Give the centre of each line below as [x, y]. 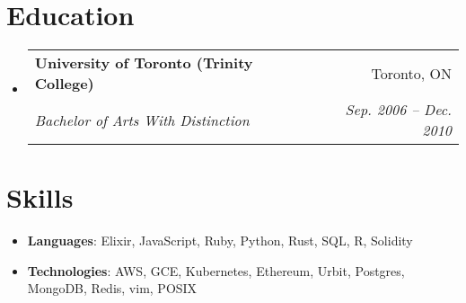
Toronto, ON [411, 73]
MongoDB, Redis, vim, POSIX [112, 288]
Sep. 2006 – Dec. [398, 110]
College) [64, 84]
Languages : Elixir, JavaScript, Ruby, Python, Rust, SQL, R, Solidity [220, 241]
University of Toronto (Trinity [144, 63]
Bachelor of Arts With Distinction [142, 120]
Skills [40, 197]
